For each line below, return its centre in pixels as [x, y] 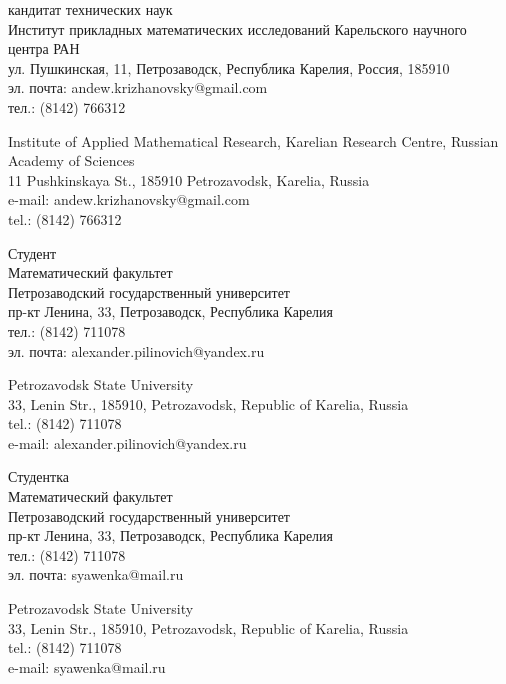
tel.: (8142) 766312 [65, 218]
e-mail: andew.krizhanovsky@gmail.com [129, 199]
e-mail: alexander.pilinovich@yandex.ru [127, 442]
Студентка [38, 476]
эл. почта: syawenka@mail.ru [96, 574]
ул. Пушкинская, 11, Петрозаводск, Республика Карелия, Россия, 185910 [229, 67]
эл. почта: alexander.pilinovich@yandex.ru [136, 350]
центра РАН [44, 48]
